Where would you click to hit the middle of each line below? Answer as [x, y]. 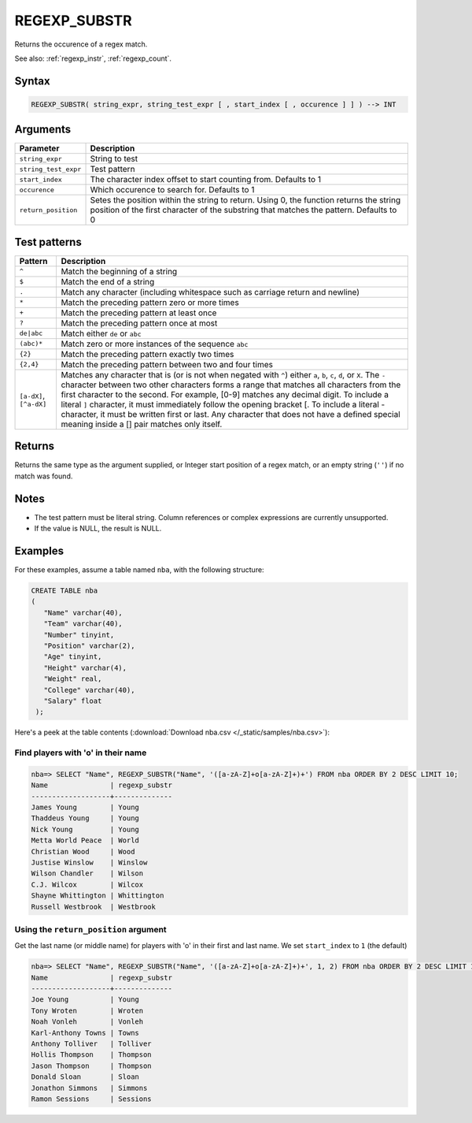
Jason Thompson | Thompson [92, 1065]
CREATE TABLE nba [65, 591]
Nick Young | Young [85, 829]
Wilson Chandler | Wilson [87, 874]
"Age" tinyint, [73, 657]
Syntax [32, 81]
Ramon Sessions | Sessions [92, 1099]
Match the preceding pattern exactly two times [147, 354]
